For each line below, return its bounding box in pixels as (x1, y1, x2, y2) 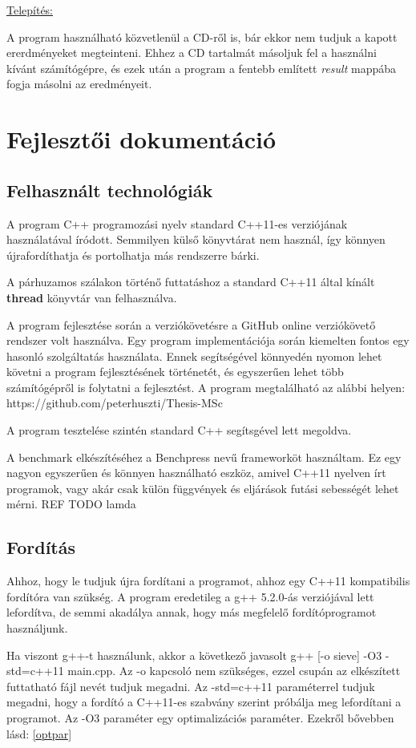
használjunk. (6, 620, 68, 637)
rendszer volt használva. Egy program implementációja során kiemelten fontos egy (6, 332, 410, 349)
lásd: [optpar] (6, 725, 72, 742)
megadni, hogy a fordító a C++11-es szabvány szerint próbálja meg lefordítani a (6, 693, 402, 710)
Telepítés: (6, 2, 54, 18)
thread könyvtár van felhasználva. (6, 289, 177, 305)
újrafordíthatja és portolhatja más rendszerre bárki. (6, 246, 260, 263)
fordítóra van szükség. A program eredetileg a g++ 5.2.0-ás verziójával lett (6, 588, 374, 604)
